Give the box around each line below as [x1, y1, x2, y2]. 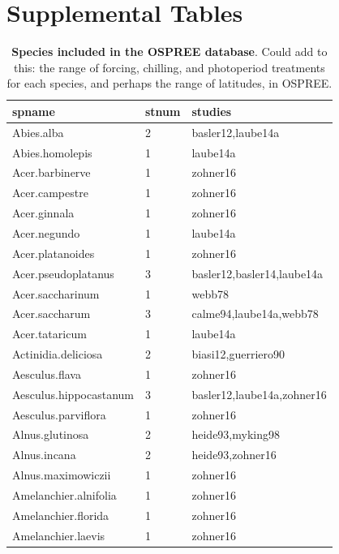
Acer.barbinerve [12, 164, 91, 181]
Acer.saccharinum [12, 285, 100, 302]
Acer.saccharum [12, 305, 91, 322]
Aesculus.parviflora [12, 406, 106, 423]
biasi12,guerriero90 [191, 346, 285, 363]
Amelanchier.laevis [12, 526, 105, 543]
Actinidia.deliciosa [12, 346, 103, 363]
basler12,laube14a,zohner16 [191, 385, 327, 402]
